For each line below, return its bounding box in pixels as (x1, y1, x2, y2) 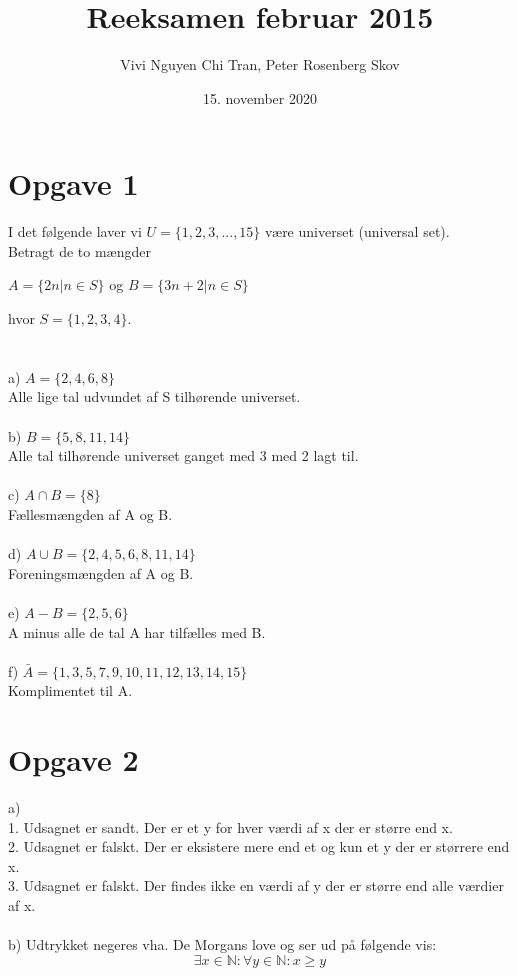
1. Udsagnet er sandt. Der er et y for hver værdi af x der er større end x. (8, 816, 453, 837)
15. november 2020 (203, 87, 317, 108)
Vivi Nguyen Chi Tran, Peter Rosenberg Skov (120, 54, 400, 75)
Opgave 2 (8, 739, 139, 780)
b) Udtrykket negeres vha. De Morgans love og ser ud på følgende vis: (8, 934, 437, 955)
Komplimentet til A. (8, 680, 133, 701)
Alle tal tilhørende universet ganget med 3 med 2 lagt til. (8, 445, 359, 466)
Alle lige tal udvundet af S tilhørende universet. (8, 386, 301, 407)
